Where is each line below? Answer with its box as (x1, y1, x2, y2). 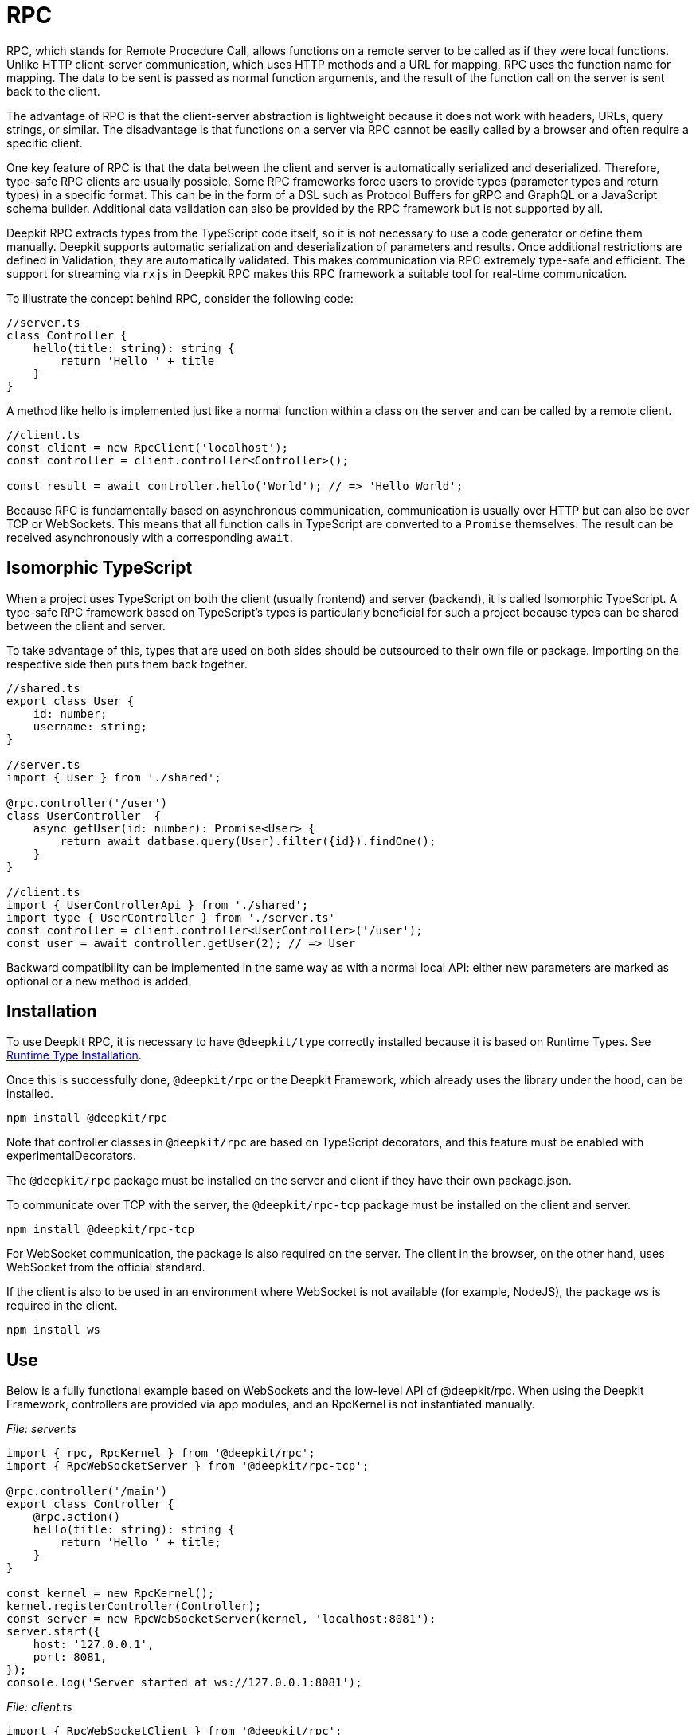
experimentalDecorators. (6, 1149, 136, 1163)
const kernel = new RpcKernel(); (6, 1587, 215, 1600)
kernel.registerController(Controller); (6, 1600, 262, 1613)
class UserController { (6, 809, 161, 822)
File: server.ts (6, 1422, 76, 1436)
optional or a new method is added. (6, 973, 192, 988)
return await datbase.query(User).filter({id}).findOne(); (60, 834, 436, 848)
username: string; (33, 719, 148, 733)
